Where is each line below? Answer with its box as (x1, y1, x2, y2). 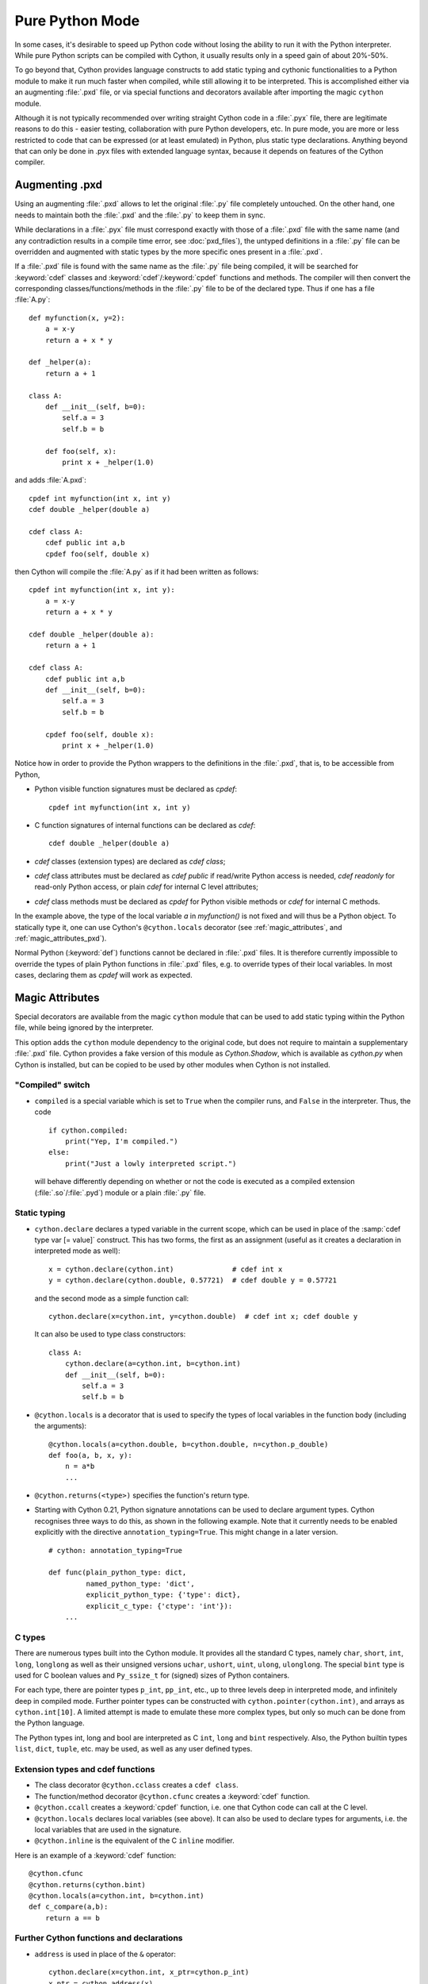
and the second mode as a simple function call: (34, 1294, 189, 1303)
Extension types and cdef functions (14, 1764, 155, 1775)
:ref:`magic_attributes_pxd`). (14, 933, 107, 944)
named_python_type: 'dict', (86, 1579, 196, 1588)
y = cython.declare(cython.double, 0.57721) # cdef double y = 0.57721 (48, 1276, 337, 1285)
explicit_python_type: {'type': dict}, (86, 1590, 241, 1599)
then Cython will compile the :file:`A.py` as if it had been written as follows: (14, 567, 259, 577)
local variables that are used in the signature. (34, 1824, 182, 1834)
